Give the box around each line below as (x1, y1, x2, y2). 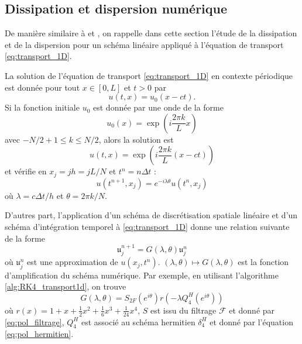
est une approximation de (27, 256, 118, 268)
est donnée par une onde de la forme (93, 101, 224, 113)
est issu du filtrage (150, 304, 217, 316)
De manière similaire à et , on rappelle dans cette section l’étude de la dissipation (5, 27, 297, 39)
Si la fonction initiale (5, 101, 80, 113)
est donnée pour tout (5, 81, 80, 93)
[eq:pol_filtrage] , (5, 315, 64, 328)
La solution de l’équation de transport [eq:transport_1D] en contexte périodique (5, 69, 293, 81)
